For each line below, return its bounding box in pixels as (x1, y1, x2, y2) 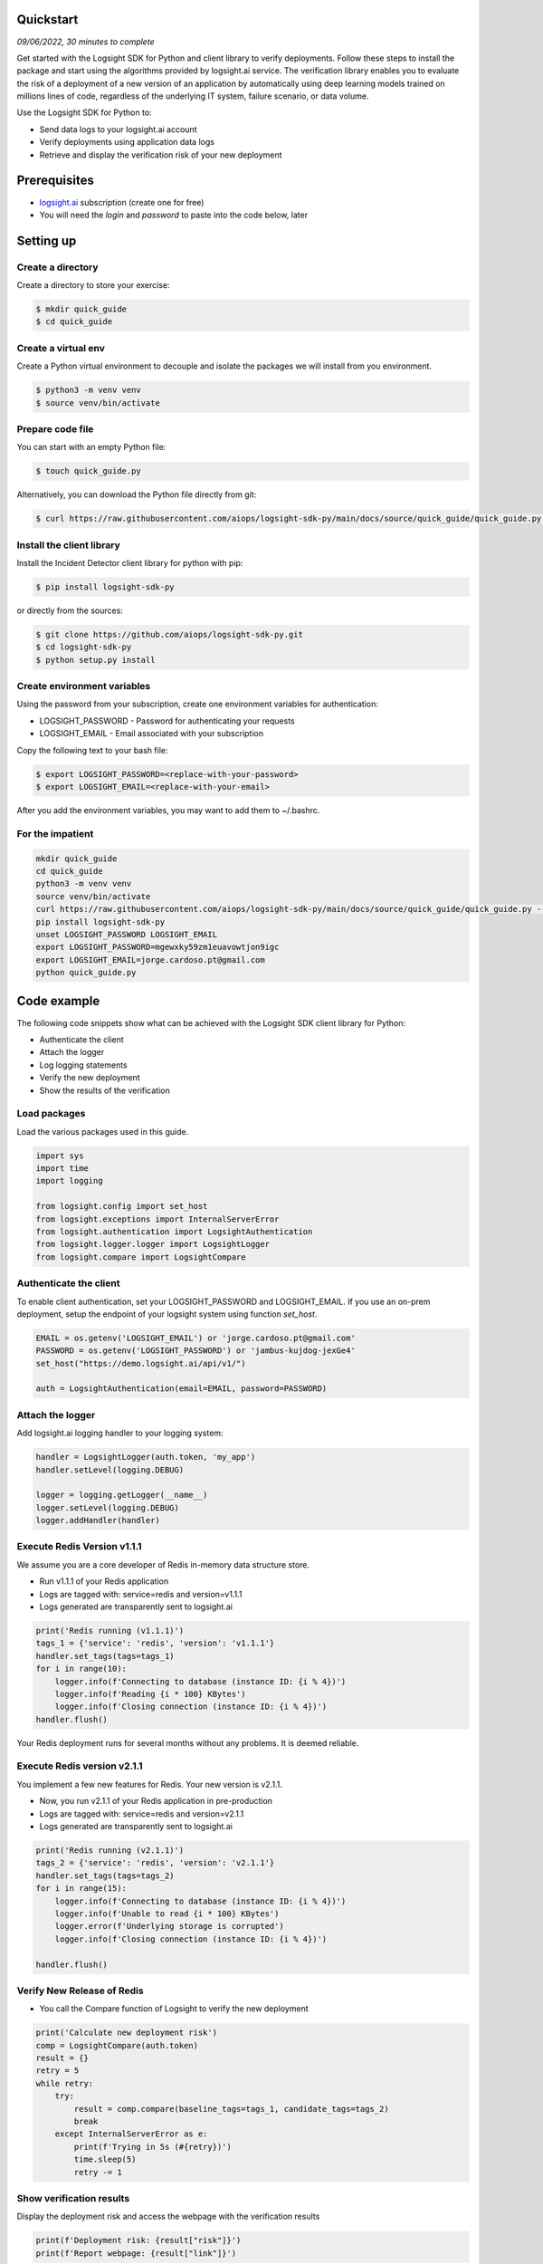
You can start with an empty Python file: (16, 442, 167, 453)
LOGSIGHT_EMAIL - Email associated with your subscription (39, 728, 264, 739)
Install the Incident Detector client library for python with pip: (16, 558, 243, 568)
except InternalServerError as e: (54, 2129, 208, 2139)
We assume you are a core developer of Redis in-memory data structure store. (16, 1559, 310, 1570)
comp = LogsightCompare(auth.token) (35, 2040, 199, 2050)
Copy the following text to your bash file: (16, 744, 168, 755)
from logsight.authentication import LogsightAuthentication (35, 1226, 313, 1236)
